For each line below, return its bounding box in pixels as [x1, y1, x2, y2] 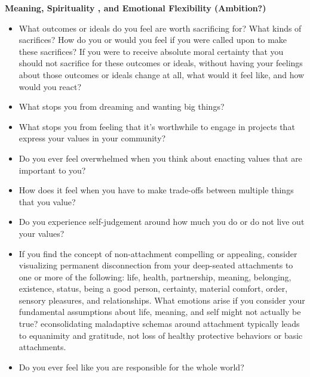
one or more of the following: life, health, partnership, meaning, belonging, [19, 270, 291, 283]
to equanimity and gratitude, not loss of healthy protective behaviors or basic [19, 329, 303, 341]
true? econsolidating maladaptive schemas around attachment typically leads [19, 317, 300, 330]
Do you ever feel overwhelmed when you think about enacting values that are [19, 152, 302, 164]
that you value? [19, 195, 76, 208]
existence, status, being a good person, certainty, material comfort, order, [19, 282, 288, 295]
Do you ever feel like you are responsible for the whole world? [19, 360, 244, 373]
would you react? [19, 80, 82, 92]
